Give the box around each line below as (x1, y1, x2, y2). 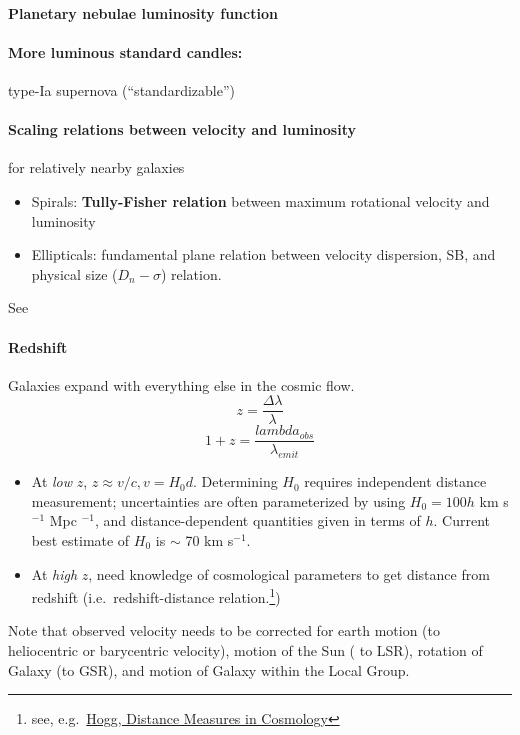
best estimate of (31, 530, 130, 551)
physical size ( (31, 263, 118, 284)
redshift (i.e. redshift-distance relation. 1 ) (31, 584, 281, 607)
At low (31, 471, 73, 492)
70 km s (185, 530, 234, 551)
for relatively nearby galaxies (8, 157, 185, 178)
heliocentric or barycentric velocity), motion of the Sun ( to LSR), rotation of (8, 640, 483, 661)
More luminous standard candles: (8, 41, 243, 62)
